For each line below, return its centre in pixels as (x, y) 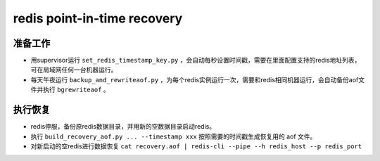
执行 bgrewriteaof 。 (76, 90)
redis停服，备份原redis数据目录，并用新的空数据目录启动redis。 (123, 127)
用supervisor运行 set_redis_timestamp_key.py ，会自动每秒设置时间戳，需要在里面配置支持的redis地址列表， (196, 60)
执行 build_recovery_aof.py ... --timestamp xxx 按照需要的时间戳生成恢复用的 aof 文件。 (173, 136)
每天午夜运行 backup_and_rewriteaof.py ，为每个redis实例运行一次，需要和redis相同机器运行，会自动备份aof (195, 79)
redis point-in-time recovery (98, 18)
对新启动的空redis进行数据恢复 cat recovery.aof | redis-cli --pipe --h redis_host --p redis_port (196, 146)
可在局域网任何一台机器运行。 (74, 70)
